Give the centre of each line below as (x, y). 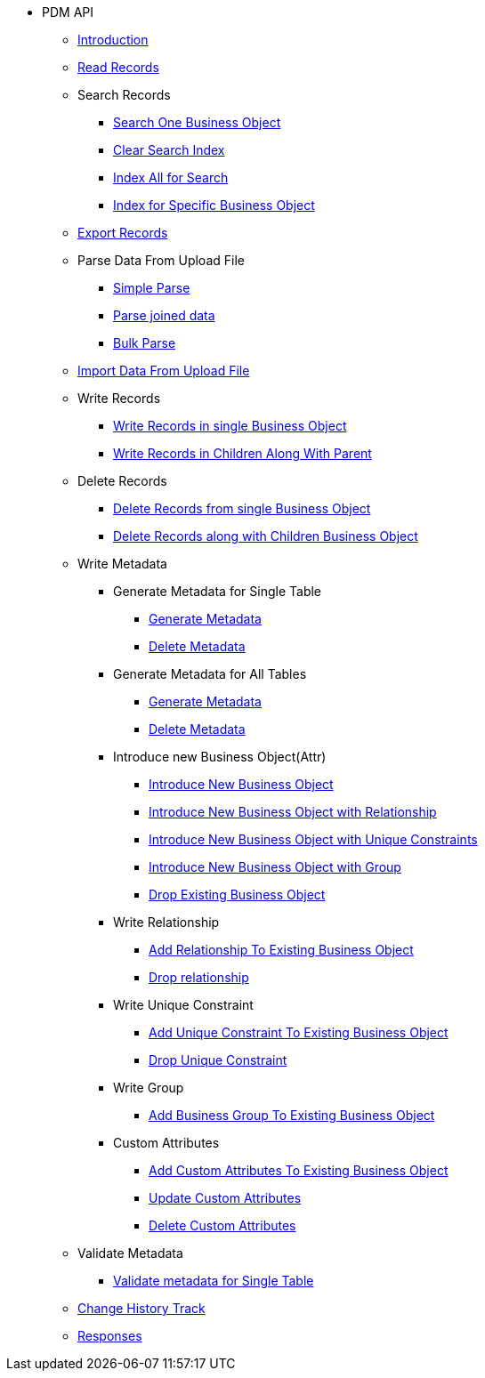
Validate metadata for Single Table (214, 1281)
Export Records (123, 233)
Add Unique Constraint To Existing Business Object (299, 1032)
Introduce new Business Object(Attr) (220, 757)
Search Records (124, 95)
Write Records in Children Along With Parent (242, 453)
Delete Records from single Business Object (242, 508)
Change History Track (141, 1308)
